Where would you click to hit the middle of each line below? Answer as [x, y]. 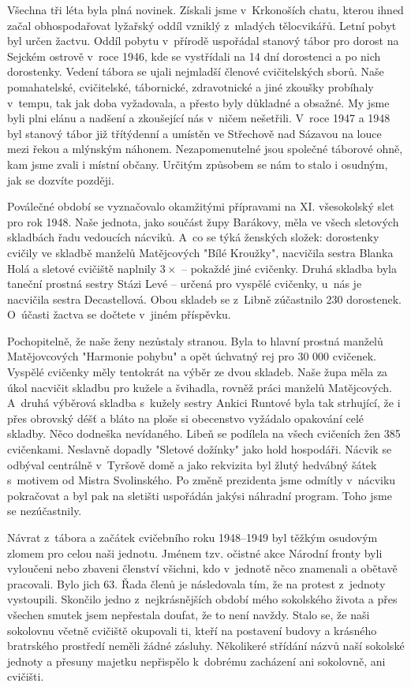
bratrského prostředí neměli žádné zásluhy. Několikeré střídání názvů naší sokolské [206, 646]
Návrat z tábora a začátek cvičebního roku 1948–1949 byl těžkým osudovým [192, 537]
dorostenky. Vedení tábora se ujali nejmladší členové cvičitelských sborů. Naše [196, 71]
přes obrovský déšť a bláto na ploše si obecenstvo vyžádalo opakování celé [186, 418]
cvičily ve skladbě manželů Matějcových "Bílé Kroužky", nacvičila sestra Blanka [200, 252]
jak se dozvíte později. [61, 179]
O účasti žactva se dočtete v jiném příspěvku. [119, 314]
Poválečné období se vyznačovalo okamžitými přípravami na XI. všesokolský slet [201, 206]
